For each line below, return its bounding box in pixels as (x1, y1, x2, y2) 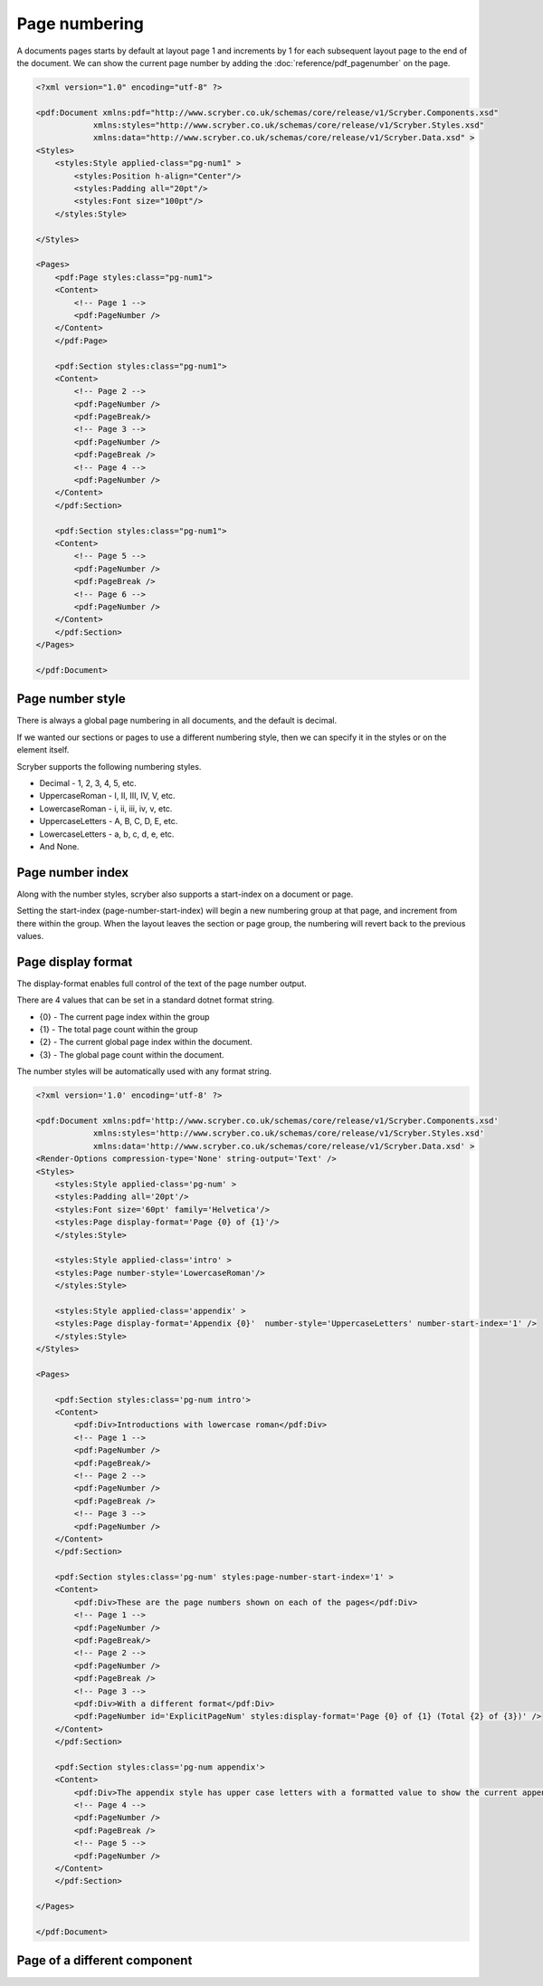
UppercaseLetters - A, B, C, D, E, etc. (39, 816, 178, 827)
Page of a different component (16, 1952, 193, 1969)
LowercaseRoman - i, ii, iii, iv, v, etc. (39, 802, 173, 814)
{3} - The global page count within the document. (39, 1049, 225, 1060)
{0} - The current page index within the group (39, 1011, 210, 1022)
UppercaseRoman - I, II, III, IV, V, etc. (39, 791, 176, 801)
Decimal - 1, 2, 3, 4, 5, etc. (39, 777, 138, 788)
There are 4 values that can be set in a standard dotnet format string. (16, 994, 275, 1005)
